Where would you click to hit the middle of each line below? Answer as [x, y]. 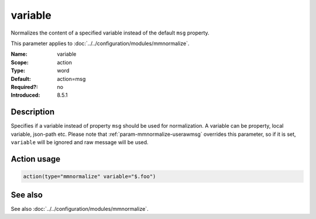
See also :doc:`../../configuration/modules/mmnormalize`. [80, 209]
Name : [19, 54]
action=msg [71, 78]
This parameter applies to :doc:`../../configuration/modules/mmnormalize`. [100, 43]
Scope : [20, 62]
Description [33, 112]
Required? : [24, 87]
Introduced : [25, 95]
